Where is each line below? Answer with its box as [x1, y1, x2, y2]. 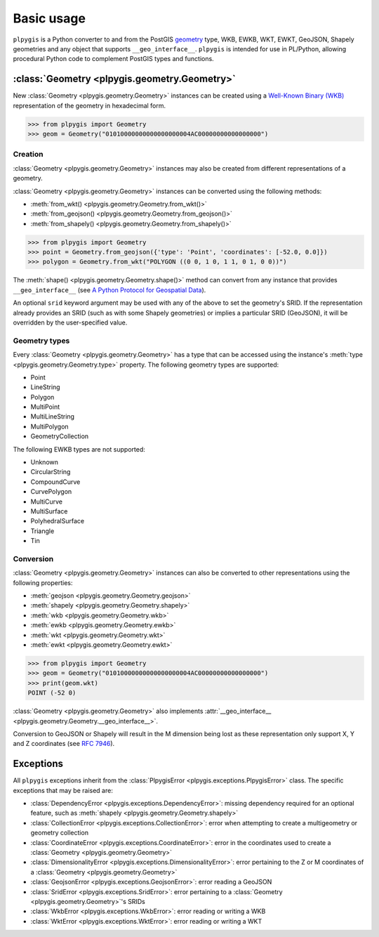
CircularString [30, 468, 71, 476]
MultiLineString [30, 412, 75, 421]
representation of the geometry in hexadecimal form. [13, 101, 166, 110]
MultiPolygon [30, 422, 69, 431]
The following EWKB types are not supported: [13, 445, 145, 453]
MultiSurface [30, 507, 68, 516]
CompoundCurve [30, 478, 81, 486]
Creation [13, 150, 44, 159]
